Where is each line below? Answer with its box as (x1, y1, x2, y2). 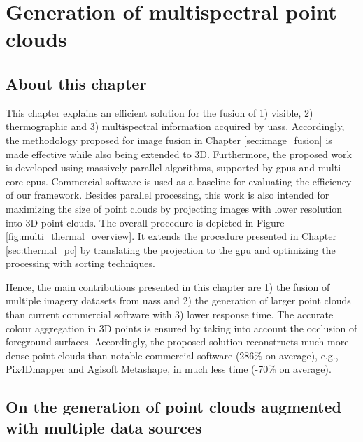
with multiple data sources (6, 416, 202, 438)
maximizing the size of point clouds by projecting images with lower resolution (6, 201, 343, 215)
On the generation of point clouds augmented (6, 396, 341, 418)
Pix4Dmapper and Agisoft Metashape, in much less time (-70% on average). (6, 362, 332, 376)
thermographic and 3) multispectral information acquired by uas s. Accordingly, (6, 119, 345, 134)
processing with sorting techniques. (6, 256, 155, 271)
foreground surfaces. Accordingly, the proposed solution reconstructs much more (6, 334, 349, 349)
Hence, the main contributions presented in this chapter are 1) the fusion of (6, 279, 330, 294)
